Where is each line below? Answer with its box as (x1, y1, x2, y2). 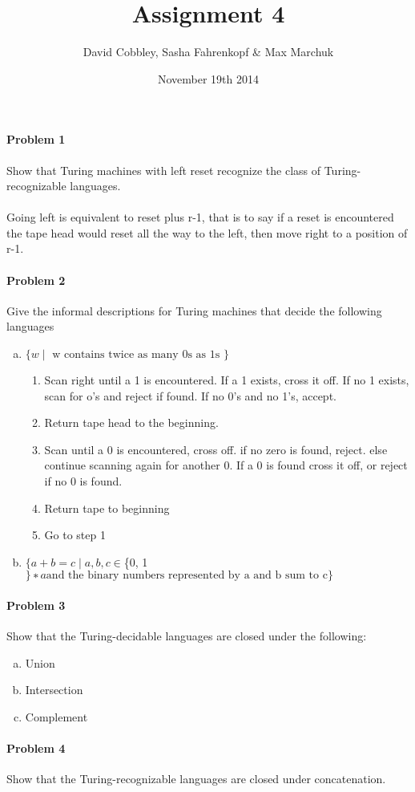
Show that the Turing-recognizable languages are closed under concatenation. (6, 770, 386, 787)
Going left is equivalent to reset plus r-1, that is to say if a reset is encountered (6, 209, 394, 225)
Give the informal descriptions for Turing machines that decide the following (6, 302, 382, 319)
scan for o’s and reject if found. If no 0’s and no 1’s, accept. (44, 387, 336, 404)
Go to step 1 (44, 526, 106, 543)
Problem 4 (6, 740, 66, 757)
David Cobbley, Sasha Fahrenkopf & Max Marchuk (83, 43, 334, 60)
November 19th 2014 (157, 70, 260, 87)
